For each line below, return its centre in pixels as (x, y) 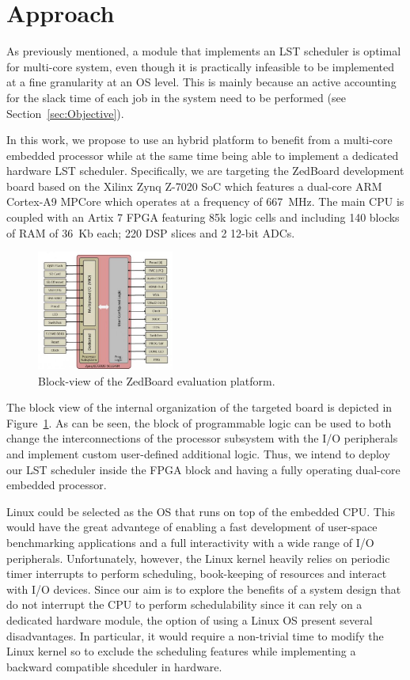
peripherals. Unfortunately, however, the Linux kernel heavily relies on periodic (198, 558)
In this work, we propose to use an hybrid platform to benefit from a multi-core (199, 140)
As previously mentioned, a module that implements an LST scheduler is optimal (204, 51)
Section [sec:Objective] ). (65, 113)
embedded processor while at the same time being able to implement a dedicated (203, 155)
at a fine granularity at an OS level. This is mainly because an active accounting (201, 82)
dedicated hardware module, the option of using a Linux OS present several (190, 619)
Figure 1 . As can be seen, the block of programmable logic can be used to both (199, 422)
